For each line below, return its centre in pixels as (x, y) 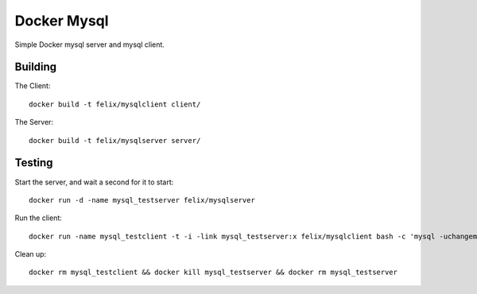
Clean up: (31, 254)
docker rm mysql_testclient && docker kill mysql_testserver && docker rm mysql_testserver (213, 273)
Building (36, 67)
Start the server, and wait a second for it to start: (94, 182)
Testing (34, 163)
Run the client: (39, 218)
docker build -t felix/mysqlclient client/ (115, 104)
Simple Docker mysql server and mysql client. (89, 44)
